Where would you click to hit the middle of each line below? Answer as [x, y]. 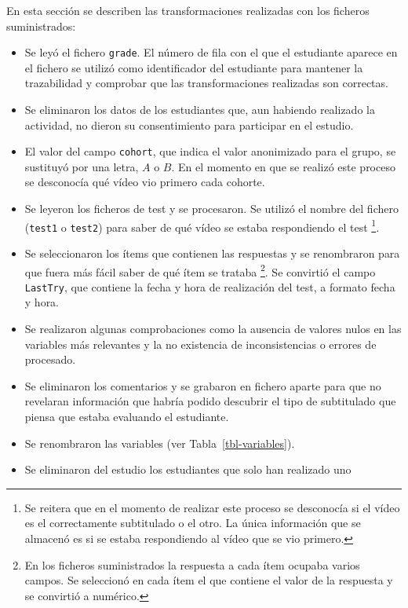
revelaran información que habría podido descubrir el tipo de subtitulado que [210, 401]
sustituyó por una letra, [82, 166]
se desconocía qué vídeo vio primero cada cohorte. [145, 182]
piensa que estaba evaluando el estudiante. [127, 417]
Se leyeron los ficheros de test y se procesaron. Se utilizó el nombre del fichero [211, 209]
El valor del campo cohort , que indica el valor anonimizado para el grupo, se [210, 151]
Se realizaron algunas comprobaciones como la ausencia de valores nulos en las [213, 329]
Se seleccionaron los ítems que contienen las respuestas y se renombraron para [212, 253]
